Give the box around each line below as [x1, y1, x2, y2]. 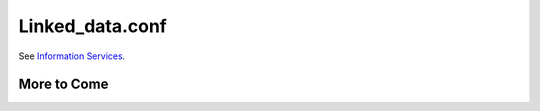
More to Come [18, 76, 109, 93]
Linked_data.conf [18, 15, 167, 37]
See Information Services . [18, 50, 126, 62]
